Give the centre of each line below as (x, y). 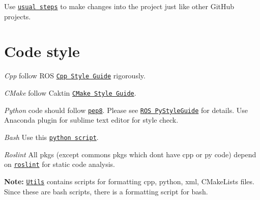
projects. (18, 16)
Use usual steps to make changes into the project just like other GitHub (119, 6)
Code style (42, 51)
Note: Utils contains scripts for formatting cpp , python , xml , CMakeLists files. (129, 181)
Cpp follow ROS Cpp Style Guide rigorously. (75, 76)
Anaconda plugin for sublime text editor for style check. (91, 120)
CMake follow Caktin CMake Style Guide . (70, 93)
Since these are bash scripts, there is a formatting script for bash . (106, 191)
